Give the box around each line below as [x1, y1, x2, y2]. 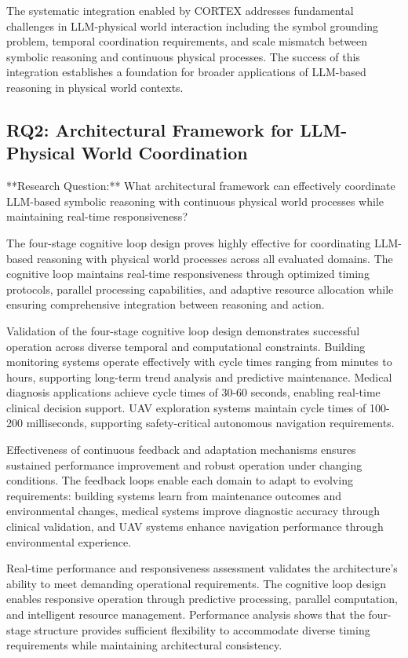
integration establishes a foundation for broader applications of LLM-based [6, 64, 366, 80]
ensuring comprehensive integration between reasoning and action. [6, 296, 325, 313]
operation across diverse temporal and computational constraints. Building [6, 338, 366, 354]
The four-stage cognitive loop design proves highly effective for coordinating [6, 234, 371, 250]
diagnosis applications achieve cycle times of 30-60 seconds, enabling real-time [6, 384, 381, 400]
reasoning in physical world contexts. [6, 79, 184, 95]
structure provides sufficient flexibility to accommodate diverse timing [34, 621, 370, 638]
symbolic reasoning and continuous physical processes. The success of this [6, 48, 360, 64]
